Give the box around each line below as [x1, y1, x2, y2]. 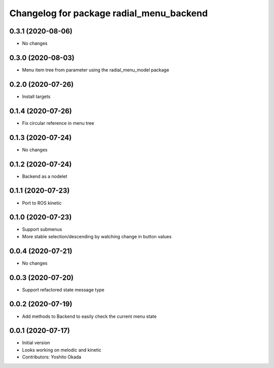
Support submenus [22, 226, 62, 233]
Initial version [22, 340, 50, 346]
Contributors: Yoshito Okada [22, 354, 81, 360]
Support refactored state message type [22, 286, 105, 292]
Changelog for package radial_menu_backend [9, 8, 208, 19]
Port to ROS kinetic [22, 200, 62, 206]
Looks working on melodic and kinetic [22, 347, 101, 353]
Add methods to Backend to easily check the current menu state [22, 313, 157, 319]
